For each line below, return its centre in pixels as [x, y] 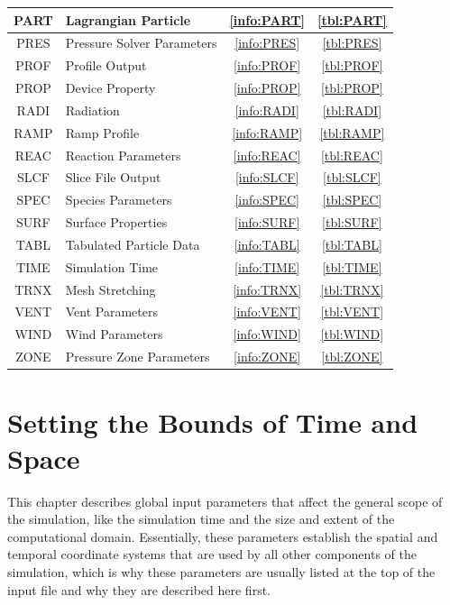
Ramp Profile [102, 132]
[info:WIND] [267, 334]
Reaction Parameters [123, 155]
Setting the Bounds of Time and [213, 422]
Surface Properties [116, 222]
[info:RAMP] [267, 132]
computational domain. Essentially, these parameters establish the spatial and [223, 536]
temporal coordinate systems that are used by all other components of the [212, 554]
